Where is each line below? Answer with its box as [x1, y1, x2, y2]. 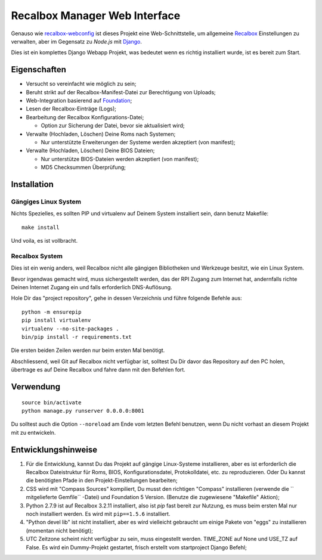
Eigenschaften [11, 64, 67, 75]
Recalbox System [11, 252, 63, 260]
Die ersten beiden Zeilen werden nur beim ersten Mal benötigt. [11, 346, 165, 354]
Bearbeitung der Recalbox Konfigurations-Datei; [26, 113, 144, 120]
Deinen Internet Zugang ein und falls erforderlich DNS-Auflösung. [11, 284, 172, 290]
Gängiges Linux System [11, 197, 82, 206]
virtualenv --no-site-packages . [21, 325, 119, 332]
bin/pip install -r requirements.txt [21, 333, 132, 340]
